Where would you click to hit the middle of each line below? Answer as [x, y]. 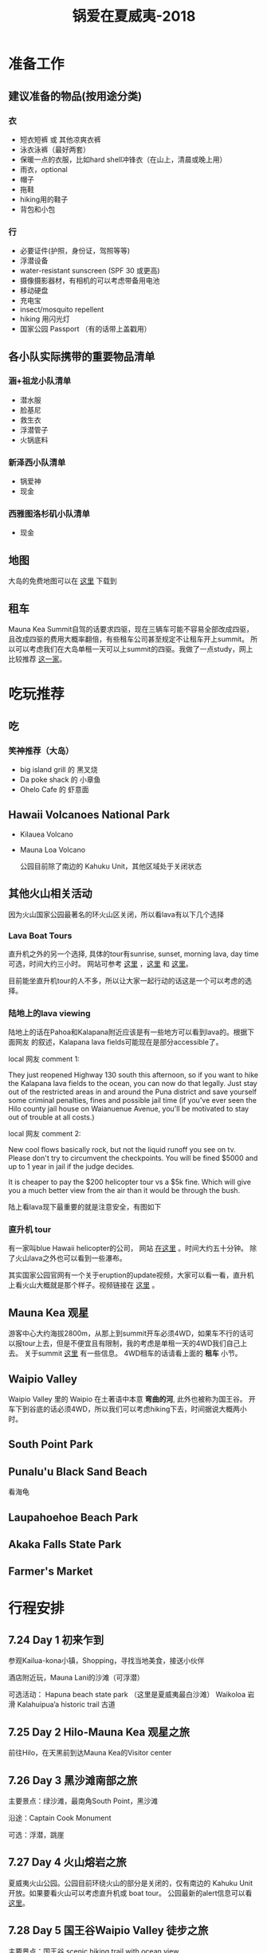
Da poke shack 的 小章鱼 [60, 779]
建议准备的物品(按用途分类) [75, 96]
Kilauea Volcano [46, 834]
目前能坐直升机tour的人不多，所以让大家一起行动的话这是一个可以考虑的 [127, 980]
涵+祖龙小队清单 [40, 381]
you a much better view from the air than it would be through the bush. [124, 1190]
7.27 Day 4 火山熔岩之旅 [67, 1863]
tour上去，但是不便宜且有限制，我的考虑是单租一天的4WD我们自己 [131, 1343]
